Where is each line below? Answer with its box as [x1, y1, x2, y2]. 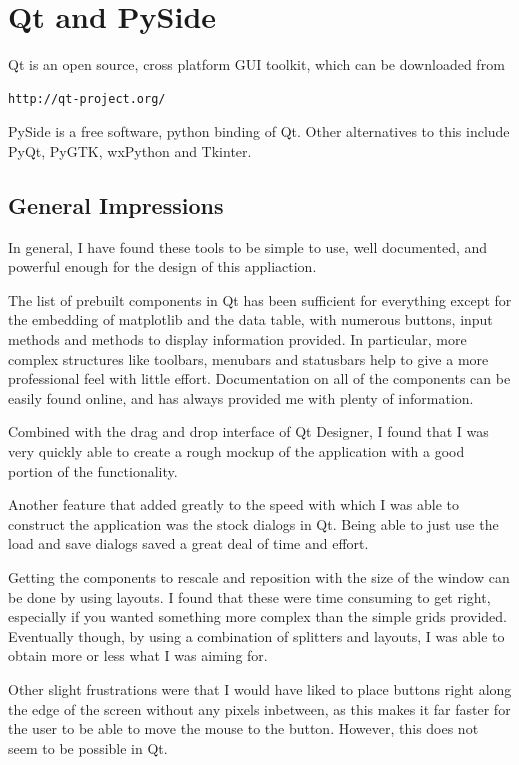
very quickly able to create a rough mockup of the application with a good [8, 441, 465, 462]
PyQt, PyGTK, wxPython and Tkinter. [8, 140, 252, 161]
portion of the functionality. [8, 460, 178, 481]
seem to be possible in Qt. [8, 737, 168, 758]
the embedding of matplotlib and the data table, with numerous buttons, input [8, 309, 493, 330]
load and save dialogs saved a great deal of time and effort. [8, 533, 369, 554]
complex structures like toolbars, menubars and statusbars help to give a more [8, 348, 489, 369]
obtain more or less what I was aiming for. [8, 645, 268, 666]
